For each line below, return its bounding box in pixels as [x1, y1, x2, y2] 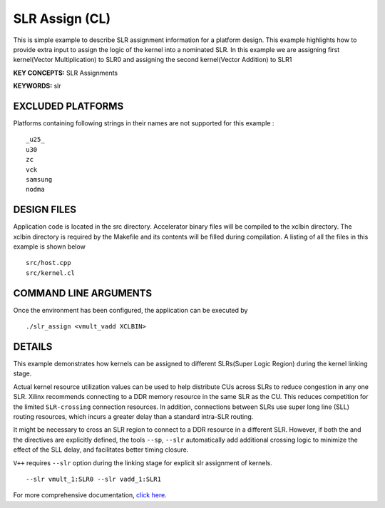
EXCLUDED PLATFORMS [13, 100, 124, 112]
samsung [26, 175, 53, 183]
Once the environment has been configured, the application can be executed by [13, 306, 248, 314]
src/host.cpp [26, 259, 71, 267]
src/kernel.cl [26, 269, 75, 277]
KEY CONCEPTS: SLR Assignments [13, 68, 118, 77]
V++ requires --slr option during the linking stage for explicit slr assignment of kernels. [13, 458, 272, 467]
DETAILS [13, 341, 53, 353]
